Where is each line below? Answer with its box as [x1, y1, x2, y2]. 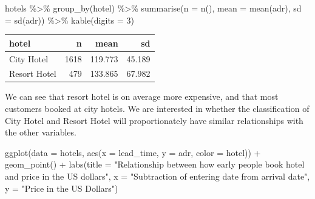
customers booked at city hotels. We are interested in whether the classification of [5, 102, 310, 115]
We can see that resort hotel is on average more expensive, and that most [5, 90, 279, 103]
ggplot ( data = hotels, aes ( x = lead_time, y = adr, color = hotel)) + [5, 146, 261, 158]
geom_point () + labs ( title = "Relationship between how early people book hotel [5, 158, 305, 171]
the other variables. [5, 126, 76, 139]
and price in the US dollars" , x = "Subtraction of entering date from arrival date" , [5, 170, 310, 183]
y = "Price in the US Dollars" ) [5, 181, 118, 194]
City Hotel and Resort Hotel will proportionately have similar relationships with [5, 114, 303, 126]
